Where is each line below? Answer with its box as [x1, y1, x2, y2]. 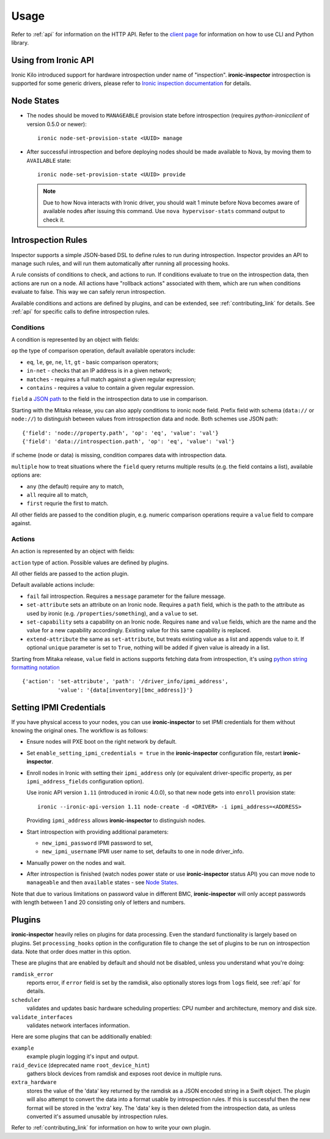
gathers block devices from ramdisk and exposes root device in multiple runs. [26, 1070, 222, 1077]
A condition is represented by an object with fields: [11, 336, 140, 343]
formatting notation [11, 663, 60, 671]
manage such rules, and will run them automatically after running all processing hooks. [11, 260, 230, 267]
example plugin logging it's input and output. [26, 1053, 139, 1060]
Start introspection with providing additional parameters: [26, 828, 169, 835]
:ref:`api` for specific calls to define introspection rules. [11, 308, 150, 315]
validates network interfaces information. [26, 1022, 130, 1029]
